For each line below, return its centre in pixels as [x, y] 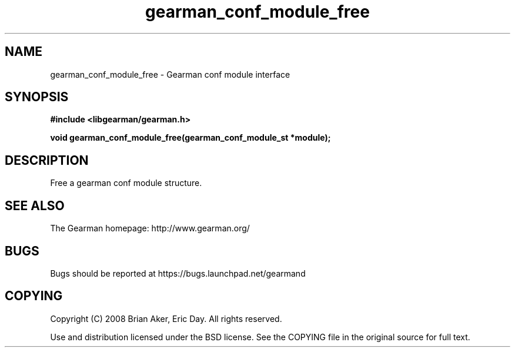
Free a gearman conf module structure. [126, 183]
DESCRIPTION [47, 160]
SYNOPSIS [37, 97]
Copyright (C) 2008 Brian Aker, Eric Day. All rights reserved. [166, 318]
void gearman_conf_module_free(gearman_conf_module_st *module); [190, 138]
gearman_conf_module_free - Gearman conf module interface [170, 74]
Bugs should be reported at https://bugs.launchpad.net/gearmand [178, 273]
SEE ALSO [35, 205]
